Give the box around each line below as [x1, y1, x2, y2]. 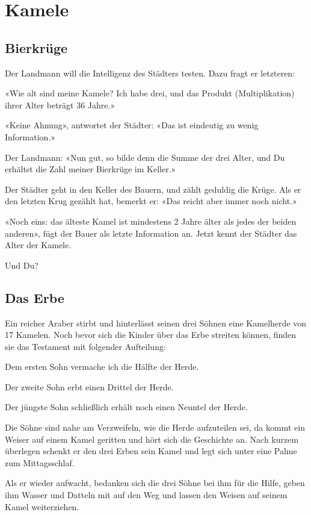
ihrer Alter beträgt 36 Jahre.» [5, 98, 115, 111]
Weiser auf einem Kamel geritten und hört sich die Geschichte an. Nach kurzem [5, 432, 299, 445]
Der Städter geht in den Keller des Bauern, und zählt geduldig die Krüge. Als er [5, 183, 301, 195]
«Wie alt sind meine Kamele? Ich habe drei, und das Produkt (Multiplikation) [5, 87, 295, 99]
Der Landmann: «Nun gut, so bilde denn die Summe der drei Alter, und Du [5, 151, 285, 163]
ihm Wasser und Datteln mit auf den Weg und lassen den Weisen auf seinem [5, 488, 288, 501]
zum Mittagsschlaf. [5, 456, 75, 469]
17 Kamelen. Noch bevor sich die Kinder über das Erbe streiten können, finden [5, 328, 297, 341]
